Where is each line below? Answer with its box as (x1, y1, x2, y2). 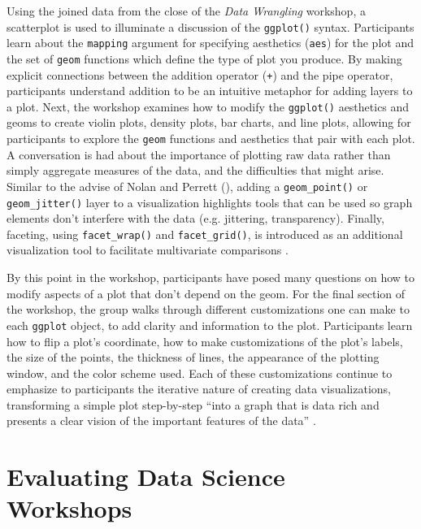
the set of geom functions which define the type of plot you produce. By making (7, 50, 402, 67)
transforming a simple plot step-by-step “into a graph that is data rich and (7, 396, 380, 413)
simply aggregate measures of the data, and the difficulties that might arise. (7, 162, 384, 179)
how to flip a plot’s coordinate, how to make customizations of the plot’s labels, (7, 332, 403, 349)
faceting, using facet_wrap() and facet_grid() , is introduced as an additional (7, 225, 403, 242)
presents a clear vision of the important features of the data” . (7, 412, 316, 429)
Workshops (7, 492, 132, 525)
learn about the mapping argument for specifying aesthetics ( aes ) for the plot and (7, 34, 414, 51)
